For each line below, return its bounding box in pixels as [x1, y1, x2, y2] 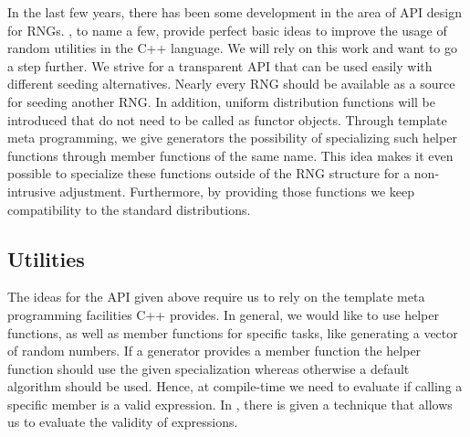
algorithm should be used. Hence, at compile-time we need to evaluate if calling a [7, 377, 463, 396]
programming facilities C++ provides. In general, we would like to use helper [7, 304, 439, 324]
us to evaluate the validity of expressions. [7, 412, 238, 432]
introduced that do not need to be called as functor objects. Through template [7, 110, 447, 129]
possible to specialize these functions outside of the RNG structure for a [7, 164, 411, 183]
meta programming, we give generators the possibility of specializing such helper [7, 128, 457, 147]
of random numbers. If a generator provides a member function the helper [7, 341, 422, 360]
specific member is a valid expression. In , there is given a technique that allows [7, 394, 453, 413]
